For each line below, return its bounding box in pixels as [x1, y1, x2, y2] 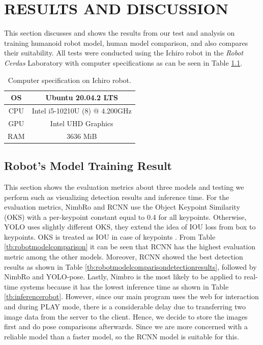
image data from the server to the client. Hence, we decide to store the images [4, 311, 248, 322]
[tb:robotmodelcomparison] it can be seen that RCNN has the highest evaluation [4, 241, 256, 252]
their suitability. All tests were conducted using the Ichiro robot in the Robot [4, 47, 244, 58]
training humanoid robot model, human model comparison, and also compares [4, 37, 248, 48]
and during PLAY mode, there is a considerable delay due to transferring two [4, 301, 246, 312]
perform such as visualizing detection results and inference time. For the [4, 191, 229, 202]
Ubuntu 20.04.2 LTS [45, 92, 118, 103]
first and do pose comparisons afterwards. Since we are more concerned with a [4, 321, 248, 332]
